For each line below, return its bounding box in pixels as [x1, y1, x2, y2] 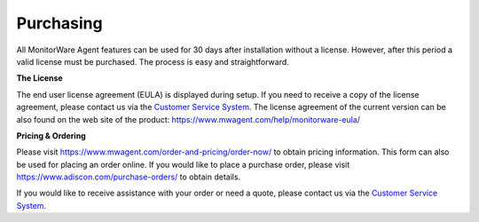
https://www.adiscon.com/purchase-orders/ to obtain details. [16, 171, 241, 182]
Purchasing [16, 13, 103, 33]
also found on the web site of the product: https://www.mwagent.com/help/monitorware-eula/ [16, 114, 361, 124]
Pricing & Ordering [16, 130, 86, 141]
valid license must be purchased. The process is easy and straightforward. [16, 56, 290, 67]
